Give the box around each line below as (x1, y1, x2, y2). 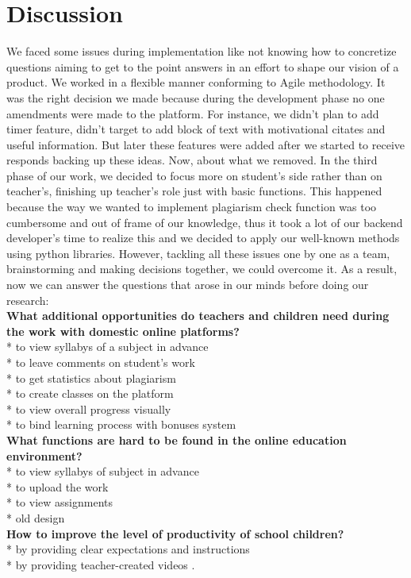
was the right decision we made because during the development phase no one (6, 89, 385, 106)
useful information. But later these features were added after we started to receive (6, 136, 405, 152)
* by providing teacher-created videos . (6, 556, 195, 572)
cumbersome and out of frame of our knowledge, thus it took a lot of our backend (6, 214, 403, 230)
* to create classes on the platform (6, 385, 174, 402)
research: (6, 291, 49, 308)
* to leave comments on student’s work (6, 354, 195, 370)
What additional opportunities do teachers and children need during (6, 307, 390, 324)
